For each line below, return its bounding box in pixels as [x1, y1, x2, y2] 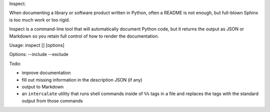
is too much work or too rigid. [9, 16, 70, 22]
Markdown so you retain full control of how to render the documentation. [9, 33, 159, 39]
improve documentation [21, 70, 71, 76]
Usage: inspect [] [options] [9, 42, 64, 48]
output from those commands [21, 97, 83, 103]
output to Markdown [21, 83, 64, 89]
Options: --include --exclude [9, 51, 68, 57]
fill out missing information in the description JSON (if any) [21, 76, 142, 82]
